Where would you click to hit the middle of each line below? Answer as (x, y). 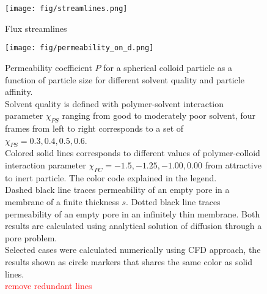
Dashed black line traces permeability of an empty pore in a (117, 190)
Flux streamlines (36, 28)
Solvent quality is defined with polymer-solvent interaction (115, 103)
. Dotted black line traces (173, 202)
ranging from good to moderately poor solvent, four (159, 115)
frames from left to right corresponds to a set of (94, 128)
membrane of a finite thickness (62, 202)
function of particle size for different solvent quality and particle (125, 79)
